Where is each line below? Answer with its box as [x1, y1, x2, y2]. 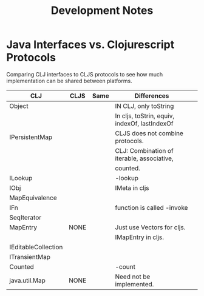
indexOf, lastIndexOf [115, 119, 174, 127]
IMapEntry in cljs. [115, 233, 165, 241]
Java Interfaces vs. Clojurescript [6, 38, 175, 52]
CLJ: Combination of [115, 146, 174, 155]
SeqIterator [9, 213, 42, 221]
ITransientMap [9, 252, 50, 261]
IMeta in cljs [115, 183, 150, 192]
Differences [134, 92, 169, 100]
